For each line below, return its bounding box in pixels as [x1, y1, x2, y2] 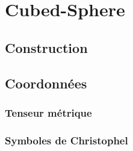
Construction [5, 38, 88, 57]
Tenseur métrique [5, 105, 92, 120]
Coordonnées [5, 73, 87, 92]
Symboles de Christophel [5, 132, 128, 147]
